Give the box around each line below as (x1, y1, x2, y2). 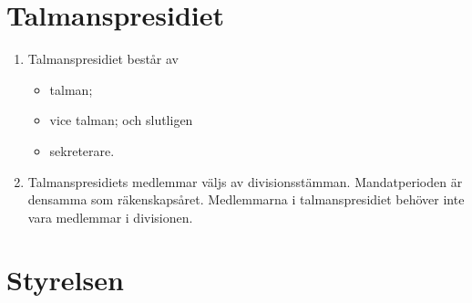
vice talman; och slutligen (49, 110, 193, 130)
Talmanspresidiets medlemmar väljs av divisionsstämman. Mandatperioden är (27, 172, 463, 191)
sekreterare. (49, 141, 115, 160)
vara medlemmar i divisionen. (27, 207, 193, 226)
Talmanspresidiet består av (27, 49, 179, 68)
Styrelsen (6, 261, 124, 298)
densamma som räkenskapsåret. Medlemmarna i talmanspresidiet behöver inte (27, 190, 465, 209)
